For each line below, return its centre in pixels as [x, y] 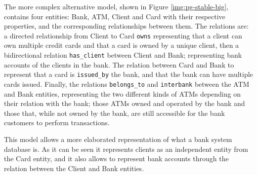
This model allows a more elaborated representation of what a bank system [118, 139]
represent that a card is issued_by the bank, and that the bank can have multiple [128, 74]
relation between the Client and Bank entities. [74, 168]
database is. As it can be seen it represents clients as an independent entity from [126, 149]
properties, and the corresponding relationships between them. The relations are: [126, 26]
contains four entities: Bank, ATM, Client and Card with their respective [115, 16]
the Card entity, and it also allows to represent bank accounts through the [116, 158]
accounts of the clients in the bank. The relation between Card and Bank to [119, 64]
